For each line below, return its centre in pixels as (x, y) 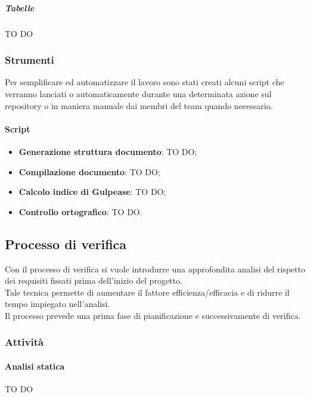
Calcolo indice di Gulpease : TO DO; (92, 192)
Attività (24, 342)
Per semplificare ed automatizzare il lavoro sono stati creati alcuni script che (145, 82)
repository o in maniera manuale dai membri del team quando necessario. (139, 105)
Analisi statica (35, 366)
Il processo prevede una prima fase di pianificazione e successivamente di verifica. (153, 315)
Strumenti (30, 60)
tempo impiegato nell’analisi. (58, 304)
